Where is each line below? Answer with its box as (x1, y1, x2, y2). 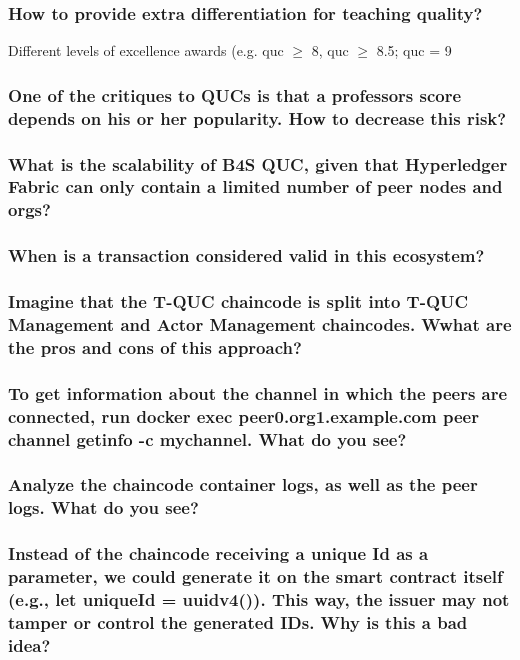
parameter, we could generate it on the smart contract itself (8, 564, 503, 589)
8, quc (311, 40, 349, 61)
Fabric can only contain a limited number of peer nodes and (8, 174, 503, 199)
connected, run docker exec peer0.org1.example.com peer (8, 403, 479, 428)
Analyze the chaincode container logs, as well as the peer (8, 472, 478, 497)
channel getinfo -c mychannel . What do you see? (8, 426, 407, 451)
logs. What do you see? (8, 495, 199, 520)
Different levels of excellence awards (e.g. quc (8, 40, 284, 61)
